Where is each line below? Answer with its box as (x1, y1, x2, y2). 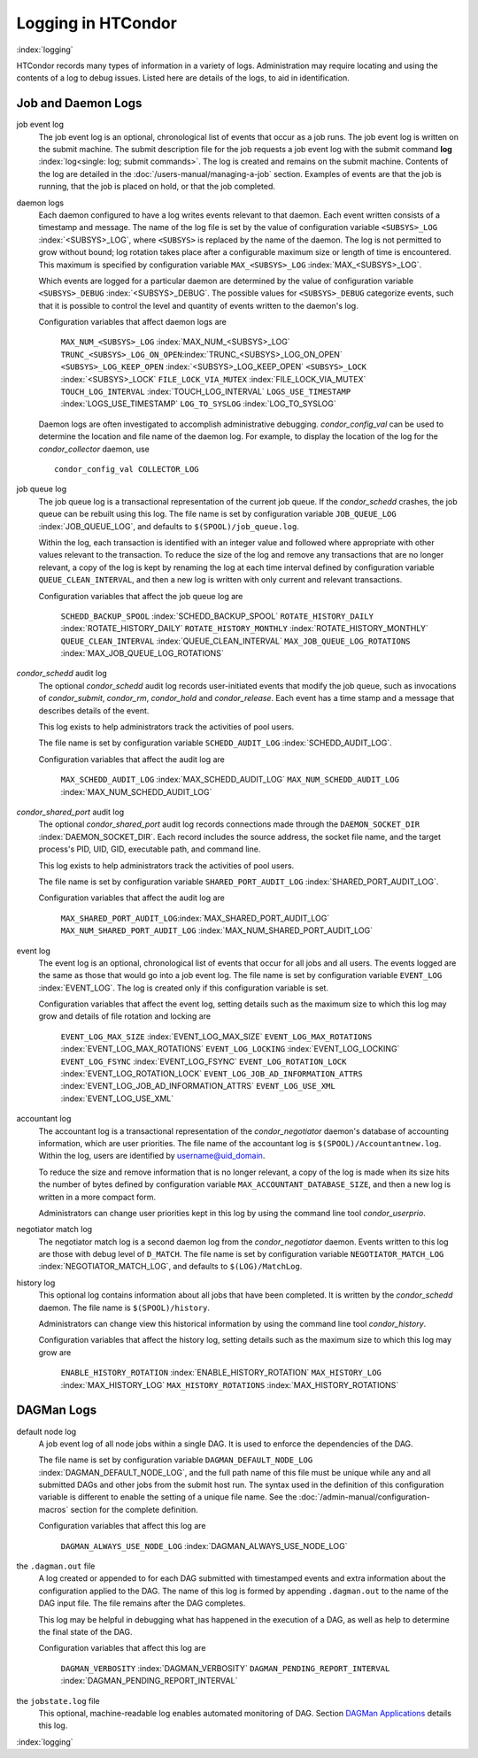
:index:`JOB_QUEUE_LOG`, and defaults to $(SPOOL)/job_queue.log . (38, 520, 300, 531)
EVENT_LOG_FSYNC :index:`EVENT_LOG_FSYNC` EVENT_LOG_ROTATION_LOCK (60, 1056, 347, 1067)
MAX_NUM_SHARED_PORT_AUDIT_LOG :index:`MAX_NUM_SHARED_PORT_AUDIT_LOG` (60, 925, 374, 936)
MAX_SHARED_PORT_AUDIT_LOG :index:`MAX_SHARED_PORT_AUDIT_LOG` (60, 913, 330, 923)
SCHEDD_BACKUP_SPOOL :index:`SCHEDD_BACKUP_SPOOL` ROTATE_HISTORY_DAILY (60, 611, 374, 621)
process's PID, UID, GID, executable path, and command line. (38, 844, 261, 854)
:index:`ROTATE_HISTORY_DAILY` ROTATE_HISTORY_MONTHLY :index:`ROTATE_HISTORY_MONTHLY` (60, 623, 428, 634)
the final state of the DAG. (38, 1626, 133, 1637)
